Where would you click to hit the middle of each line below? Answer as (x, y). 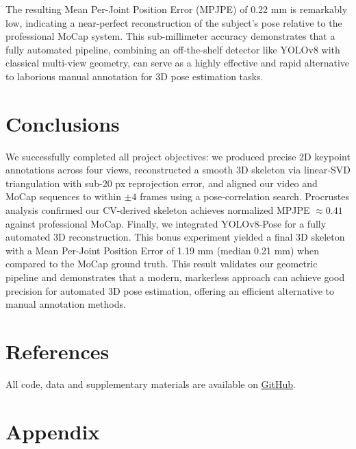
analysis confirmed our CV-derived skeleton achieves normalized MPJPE (158, 210)
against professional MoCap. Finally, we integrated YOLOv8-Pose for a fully (166, 223)
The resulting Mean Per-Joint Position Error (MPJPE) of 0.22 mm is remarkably (177, 9)
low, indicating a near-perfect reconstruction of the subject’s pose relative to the (174, 22)
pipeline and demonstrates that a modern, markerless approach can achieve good (175, 277)
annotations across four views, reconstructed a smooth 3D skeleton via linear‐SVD (178, 170)
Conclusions (63, 123)
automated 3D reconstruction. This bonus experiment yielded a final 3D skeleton (175, 237)
